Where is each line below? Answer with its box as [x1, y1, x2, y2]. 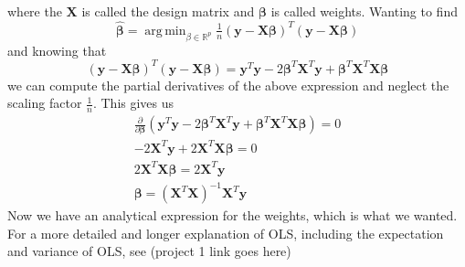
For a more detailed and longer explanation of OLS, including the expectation [7, 223, 444, 242]
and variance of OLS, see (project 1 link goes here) [7, 241, 291, 261]
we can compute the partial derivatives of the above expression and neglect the [7, 75, 449, 94]
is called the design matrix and [81, 2, 255, 20]
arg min [144, 24, 186, 37]
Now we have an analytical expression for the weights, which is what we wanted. [7, 206, 458, 225]
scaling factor [7, 93, 82, 112]
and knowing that [7, 40, 107, 59]
